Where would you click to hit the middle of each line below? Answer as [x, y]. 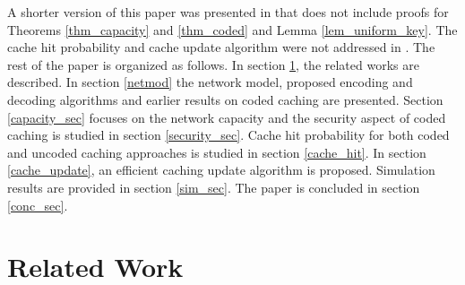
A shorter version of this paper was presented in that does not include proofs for [228, 12]
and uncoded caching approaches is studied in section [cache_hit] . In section [217, 152]
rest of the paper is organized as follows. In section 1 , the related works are [213, 64]
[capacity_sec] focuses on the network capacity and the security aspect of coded [227, 117]
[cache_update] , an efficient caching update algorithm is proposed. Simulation [221, 170]
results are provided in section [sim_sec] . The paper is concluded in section [214, 187]
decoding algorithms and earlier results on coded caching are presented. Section [225, 99]
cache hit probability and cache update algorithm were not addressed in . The [221, 47]
